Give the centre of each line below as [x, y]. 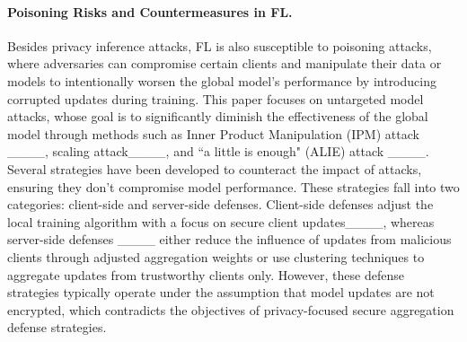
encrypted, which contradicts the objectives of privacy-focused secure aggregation [231, 309]
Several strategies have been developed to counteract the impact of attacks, [215, 168]
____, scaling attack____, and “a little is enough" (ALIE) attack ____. [218, 151]
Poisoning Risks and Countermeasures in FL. [150, 11]
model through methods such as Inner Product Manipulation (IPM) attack [213, 133]
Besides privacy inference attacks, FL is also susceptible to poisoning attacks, [220, 45]
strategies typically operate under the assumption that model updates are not [221, 292]
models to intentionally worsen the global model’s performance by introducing [222, 80]
